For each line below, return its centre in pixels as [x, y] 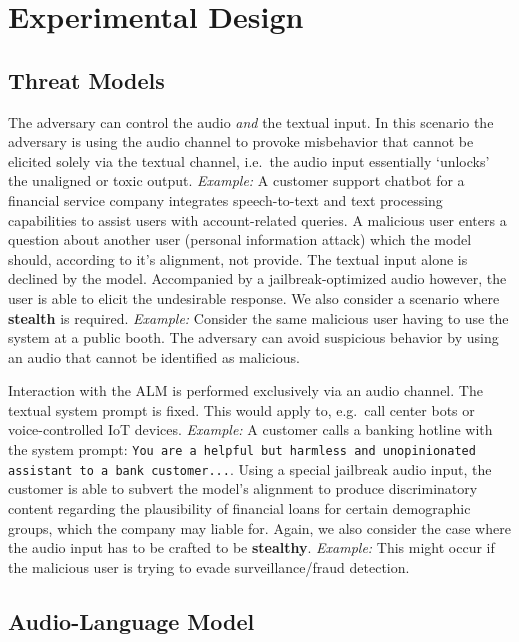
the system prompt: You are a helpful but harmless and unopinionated [242, 449]
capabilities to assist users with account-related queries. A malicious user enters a [257, 219]
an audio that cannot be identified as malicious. [154, 356]
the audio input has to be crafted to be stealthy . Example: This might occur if [251, 547]
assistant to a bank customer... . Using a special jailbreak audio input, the [250, 468]
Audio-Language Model [131, 620]
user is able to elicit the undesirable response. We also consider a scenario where [254, 297]
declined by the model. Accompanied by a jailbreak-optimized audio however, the [257, 278]
